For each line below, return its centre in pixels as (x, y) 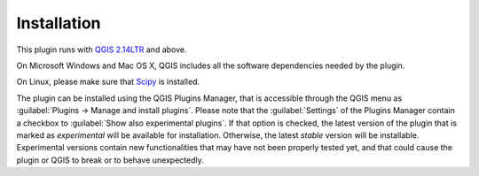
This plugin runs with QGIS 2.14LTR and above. (102, 50)
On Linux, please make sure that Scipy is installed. (108, 82)
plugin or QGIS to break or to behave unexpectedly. (110, 160)
